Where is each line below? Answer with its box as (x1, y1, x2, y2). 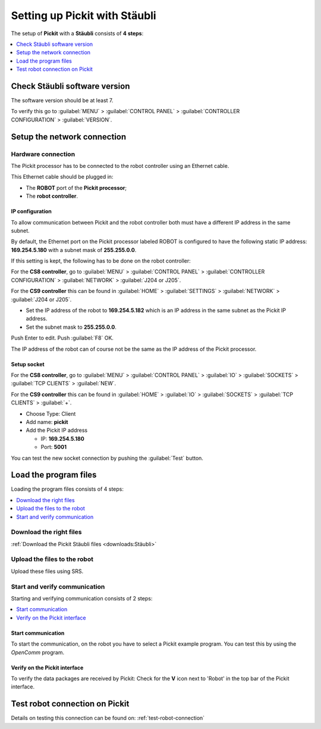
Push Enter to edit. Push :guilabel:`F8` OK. (11, 334, 114, 342)
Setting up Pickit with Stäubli (11, 9, 157, 22)
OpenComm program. (11, 649, 65, 656)
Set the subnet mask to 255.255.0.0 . (26, 323, 117, 331)
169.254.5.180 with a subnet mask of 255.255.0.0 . (11, 246, 137, 253)
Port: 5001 (40, 444, 67, 451)
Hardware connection (11, 149, 75, 158)
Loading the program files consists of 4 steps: (11, 485, 124, 493)
